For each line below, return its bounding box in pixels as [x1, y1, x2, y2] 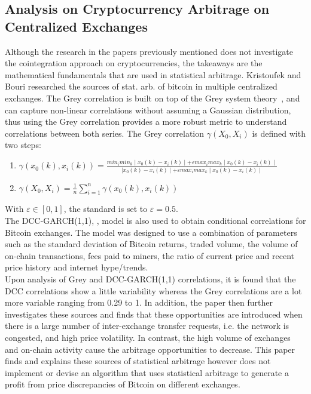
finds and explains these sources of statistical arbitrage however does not [5, 355, 271, 367]
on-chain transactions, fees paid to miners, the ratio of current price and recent [5, 249, 294, 261]
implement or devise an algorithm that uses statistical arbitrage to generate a [5, 366, 289, 378]
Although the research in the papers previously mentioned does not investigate [5, 45, 293, 57]
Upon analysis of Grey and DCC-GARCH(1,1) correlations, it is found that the [5, 273, 296, 285]
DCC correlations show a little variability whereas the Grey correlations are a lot [5, 284, 302, 297]
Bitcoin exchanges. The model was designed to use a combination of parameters [5, 226, 297, 238]
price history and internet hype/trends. [5, 261, 148, 273]
